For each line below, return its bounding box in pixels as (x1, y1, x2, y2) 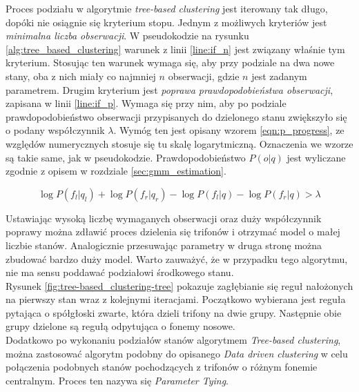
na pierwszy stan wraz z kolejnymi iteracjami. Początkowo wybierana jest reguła (6, 292, 346, 306)
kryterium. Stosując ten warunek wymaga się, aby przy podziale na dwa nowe (6, 55, 335, 70)
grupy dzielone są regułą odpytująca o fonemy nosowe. (6, 319, 235, 333)
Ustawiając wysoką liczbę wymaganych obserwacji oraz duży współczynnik (6, 210, 322, 225)
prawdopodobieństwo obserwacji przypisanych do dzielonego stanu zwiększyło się (6, 109, 347, 124)
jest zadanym (251, 68, 307, 83)
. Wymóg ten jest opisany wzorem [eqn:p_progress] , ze (113, 123, 345, 137)
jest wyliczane (287, 150, 346, 164)
